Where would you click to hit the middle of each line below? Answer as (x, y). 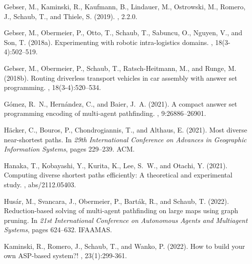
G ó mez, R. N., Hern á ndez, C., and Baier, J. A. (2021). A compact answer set (121, 103)
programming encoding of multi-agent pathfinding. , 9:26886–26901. (105, 113)
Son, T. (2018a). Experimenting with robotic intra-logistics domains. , (108, 42)
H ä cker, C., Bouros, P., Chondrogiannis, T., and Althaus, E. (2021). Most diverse (126, 129)
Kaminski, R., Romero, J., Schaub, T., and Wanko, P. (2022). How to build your (125, 246)
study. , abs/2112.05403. (40, 184)
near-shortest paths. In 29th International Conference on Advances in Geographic (125, 139)
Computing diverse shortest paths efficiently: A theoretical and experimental (118, 175)
